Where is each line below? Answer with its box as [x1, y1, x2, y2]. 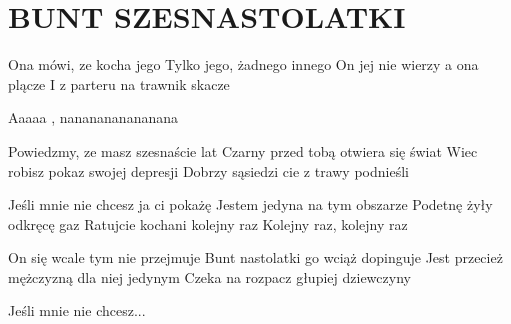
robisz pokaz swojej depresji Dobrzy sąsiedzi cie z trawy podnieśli [8, 160, 409, 181]
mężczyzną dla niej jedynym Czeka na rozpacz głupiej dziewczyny [8, 266, 411, 287]
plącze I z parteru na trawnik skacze [8, 73, 230, 94]
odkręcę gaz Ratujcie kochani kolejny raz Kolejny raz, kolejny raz [8, 213, 408, 234]
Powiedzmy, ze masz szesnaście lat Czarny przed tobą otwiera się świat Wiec [8, 140, 478, 161]
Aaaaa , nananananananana [8, 107, 178, 128]
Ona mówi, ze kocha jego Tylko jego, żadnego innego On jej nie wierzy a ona [8, 54, 479, 75]
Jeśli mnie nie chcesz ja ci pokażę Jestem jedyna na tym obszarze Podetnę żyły [8, 194, 493, 215]
